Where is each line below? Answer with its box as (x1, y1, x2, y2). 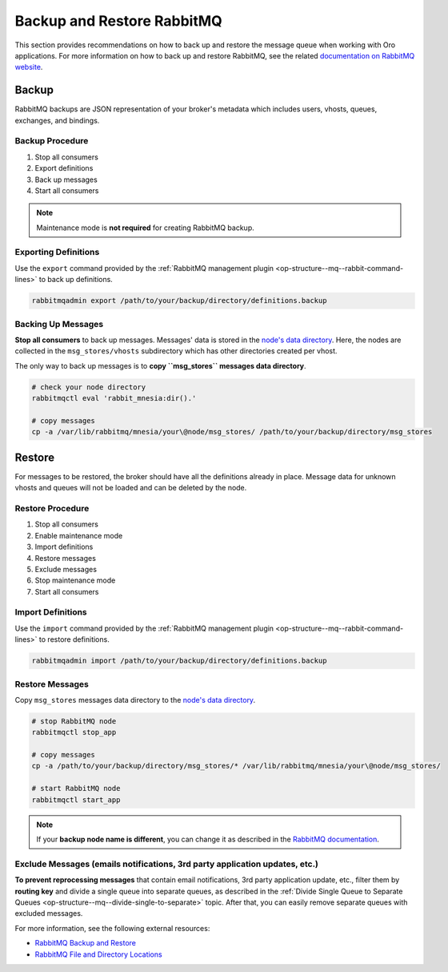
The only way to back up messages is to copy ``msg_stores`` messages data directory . (14, 361, 307, 370)
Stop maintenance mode (34, 575, 116, 585)
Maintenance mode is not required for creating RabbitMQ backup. (36, 223, 255, 232)
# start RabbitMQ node (31, 784, 121, 793)
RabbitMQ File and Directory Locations (34, 950, 163, 959)
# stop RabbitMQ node (31, 716, 117, 725)
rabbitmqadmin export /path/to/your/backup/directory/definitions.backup (31, 296, 327, 305)
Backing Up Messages (14, 318, 104, 329)
